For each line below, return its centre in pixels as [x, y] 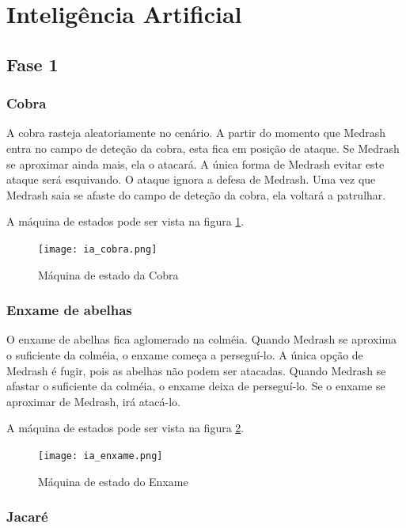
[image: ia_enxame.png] [101, 456]
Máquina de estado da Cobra [108, 274]
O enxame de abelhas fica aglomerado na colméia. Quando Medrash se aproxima [202, 339]
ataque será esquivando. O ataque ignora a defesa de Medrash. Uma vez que [191, 179]
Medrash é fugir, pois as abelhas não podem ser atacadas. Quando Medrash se [196, 370]
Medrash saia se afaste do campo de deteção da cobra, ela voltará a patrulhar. [196, 194]
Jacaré [27, 517]
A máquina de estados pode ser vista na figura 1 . [125, 221]
